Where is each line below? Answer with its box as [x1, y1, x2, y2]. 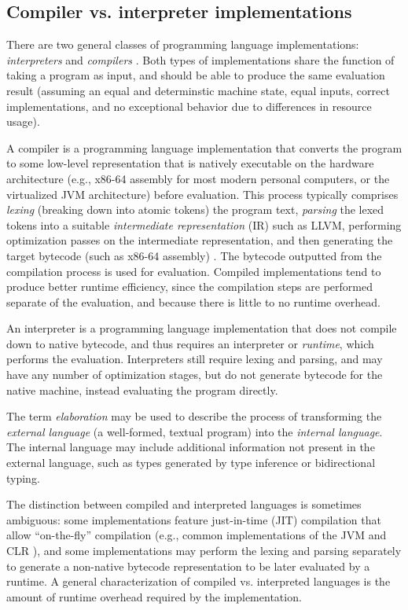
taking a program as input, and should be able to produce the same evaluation [6, 67, 385, 83]
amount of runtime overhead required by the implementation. [6, 588, 302, 604]
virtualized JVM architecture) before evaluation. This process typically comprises [6, 186, 399, 202]
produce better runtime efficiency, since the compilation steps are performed [6, 278, 373, 295]
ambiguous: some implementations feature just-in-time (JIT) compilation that [6, 511, 381, 527]
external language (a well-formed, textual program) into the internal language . [6, 423, 383, 439]
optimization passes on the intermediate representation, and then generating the [6, 232, 393, 248]
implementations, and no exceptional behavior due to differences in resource [6, 97, 372, 114]
